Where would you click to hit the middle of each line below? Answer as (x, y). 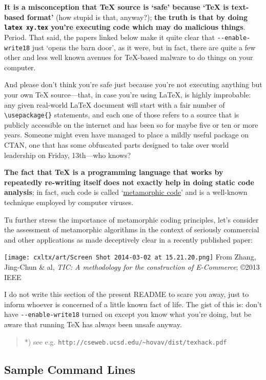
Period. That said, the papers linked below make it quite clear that (110, 37)
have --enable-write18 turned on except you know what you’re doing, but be (128, 314)
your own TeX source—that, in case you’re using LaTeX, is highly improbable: (128, 94)
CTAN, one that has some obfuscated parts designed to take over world (117, 144)
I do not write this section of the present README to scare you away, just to (127, 294)
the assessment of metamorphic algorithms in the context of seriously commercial (132, 229)
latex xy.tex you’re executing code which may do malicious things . (125, 27)
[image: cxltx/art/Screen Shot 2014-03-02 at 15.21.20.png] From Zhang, (130, 257)
